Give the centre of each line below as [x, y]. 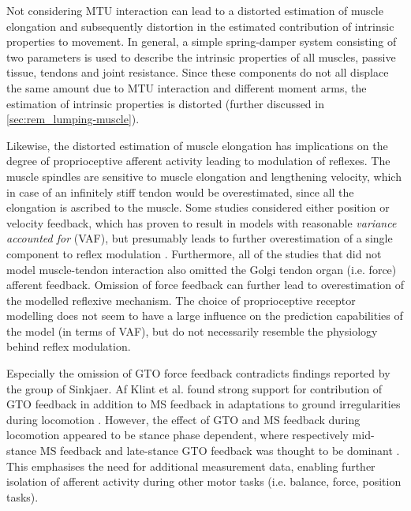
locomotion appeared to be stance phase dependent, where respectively [177, 435]
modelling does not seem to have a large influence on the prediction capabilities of [205, 316]
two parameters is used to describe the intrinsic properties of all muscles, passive [201, 56]
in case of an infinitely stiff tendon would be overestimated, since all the [180, 192]
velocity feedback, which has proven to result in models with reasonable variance [202, 222]
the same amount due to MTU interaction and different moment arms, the [187, 87]
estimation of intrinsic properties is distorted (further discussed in [165, 103]
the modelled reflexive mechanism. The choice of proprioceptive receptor [181, 300]
